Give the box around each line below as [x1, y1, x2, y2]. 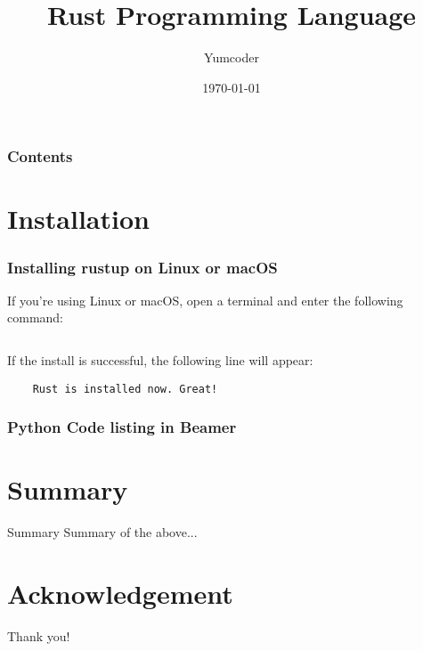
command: [7, 308, 63, 327]
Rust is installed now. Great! [32, 382, 218, 395]
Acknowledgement [7, 575, 233, 612]
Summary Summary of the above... [7, 523, 198, 541]
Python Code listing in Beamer [7, 416, 237, 438]
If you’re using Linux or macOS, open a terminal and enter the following [7, 290, 403, 309]
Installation [7, 200, 150, 237]
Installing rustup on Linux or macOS [7, 256, 278, 278]
